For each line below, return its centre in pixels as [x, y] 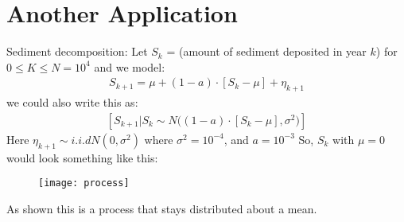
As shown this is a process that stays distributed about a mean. [162, 208]
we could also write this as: [72, 102]
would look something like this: [82, 157]
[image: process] [84, 183]
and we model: [130, 66]
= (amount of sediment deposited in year [266, 51]
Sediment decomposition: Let [77, 51]
